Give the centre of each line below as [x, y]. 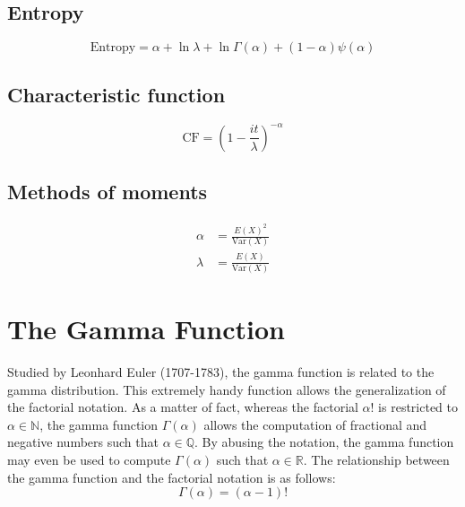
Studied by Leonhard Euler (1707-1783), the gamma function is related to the [221, 372]
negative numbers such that [83, 442]
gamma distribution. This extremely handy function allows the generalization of [227, 389]
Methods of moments [108, 192]
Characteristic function [116, 94]
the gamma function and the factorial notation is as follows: [172, 477]
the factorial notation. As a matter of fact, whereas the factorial [183, 407]
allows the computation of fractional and [315, 424]
